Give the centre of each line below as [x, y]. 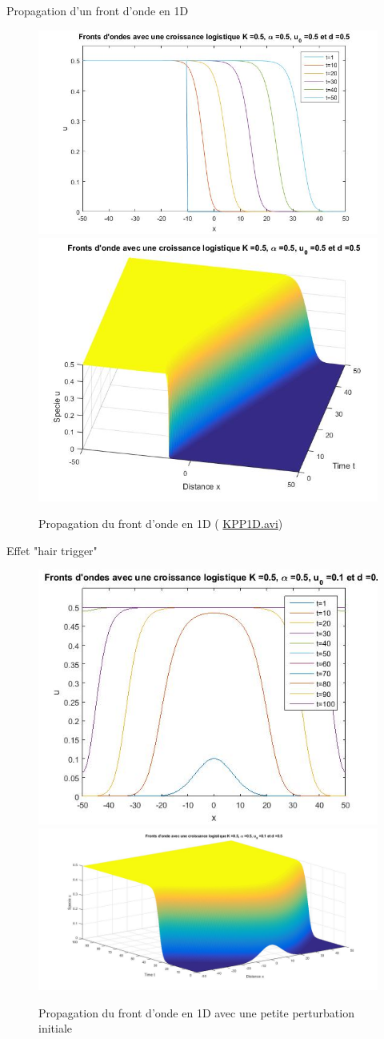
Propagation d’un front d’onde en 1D [98, 10]
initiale [56, 1028]
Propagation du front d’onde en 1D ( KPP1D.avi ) [161, 524]
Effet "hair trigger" [52, 550]
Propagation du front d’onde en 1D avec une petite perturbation [196, 1012]
